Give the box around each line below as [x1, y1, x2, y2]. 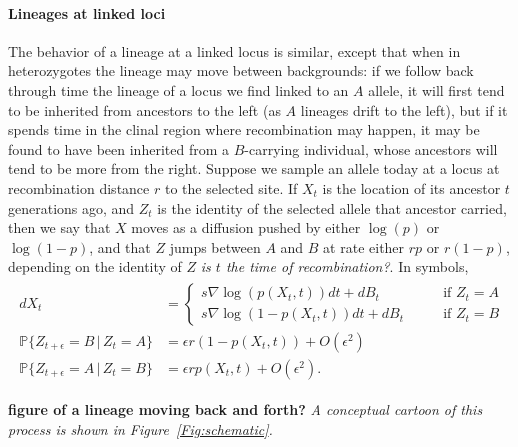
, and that [89, 236, 151, 257]
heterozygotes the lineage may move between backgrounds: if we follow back [8, 60, 474, 81]
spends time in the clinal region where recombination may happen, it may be [8, 119, 480, 140]
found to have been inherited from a [8, 138, 229, 159]
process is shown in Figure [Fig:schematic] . [8, 418, 273, 439]
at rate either [323, 236, 405, 257]
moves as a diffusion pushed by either [131, 217, 361, 238]
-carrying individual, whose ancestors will [244, 138, 498, 159]
